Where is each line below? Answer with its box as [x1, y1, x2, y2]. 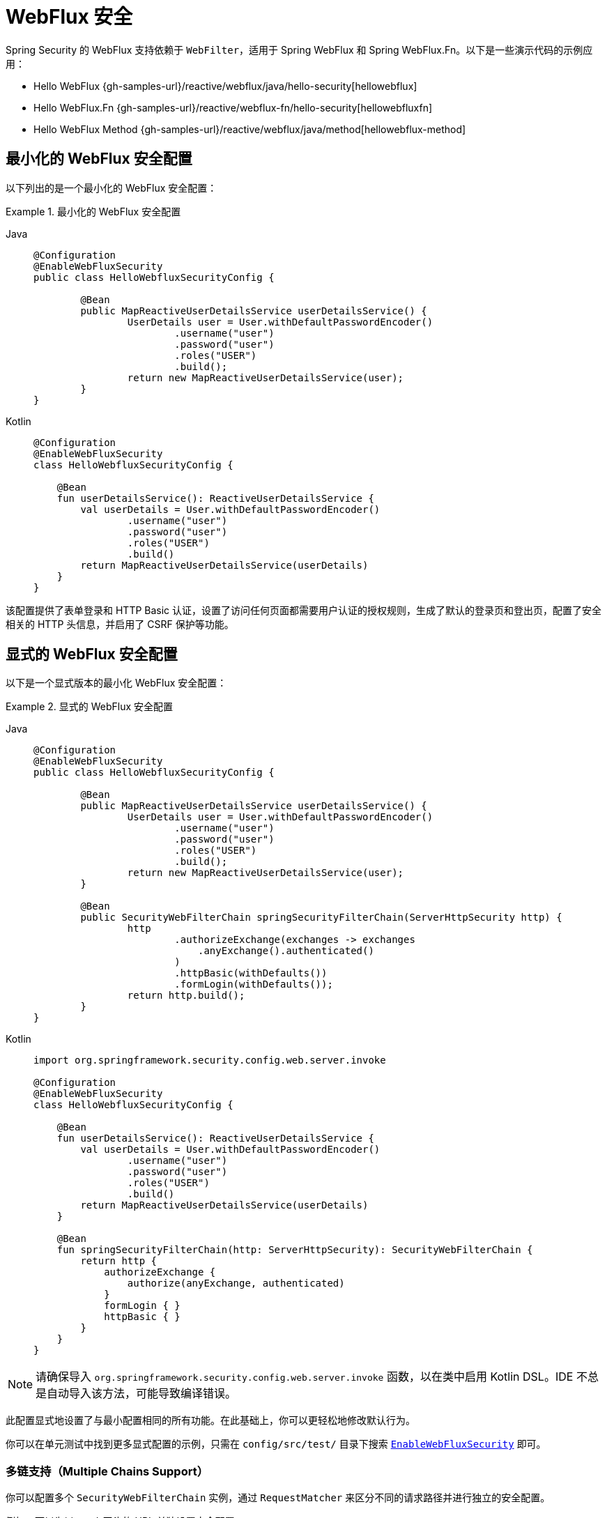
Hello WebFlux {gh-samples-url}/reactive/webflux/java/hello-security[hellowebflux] [33, 79, 417, 92]
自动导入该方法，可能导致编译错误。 [47, 1386, 237, 1401]
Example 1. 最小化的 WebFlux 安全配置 [6, 205, 181, 217]
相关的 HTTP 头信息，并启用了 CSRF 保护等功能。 [6, 618, 234, 630]
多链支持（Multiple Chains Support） [6, 1464, 209, 1478]
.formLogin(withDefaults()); [174, 979, 333, 990]
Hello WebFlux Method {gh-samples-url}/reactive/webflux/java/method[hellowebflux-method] [33, 123, 466, 135]
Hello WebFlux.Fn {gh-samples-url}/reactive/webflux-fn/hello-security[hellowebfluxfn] [33, 101, 433, 114]
